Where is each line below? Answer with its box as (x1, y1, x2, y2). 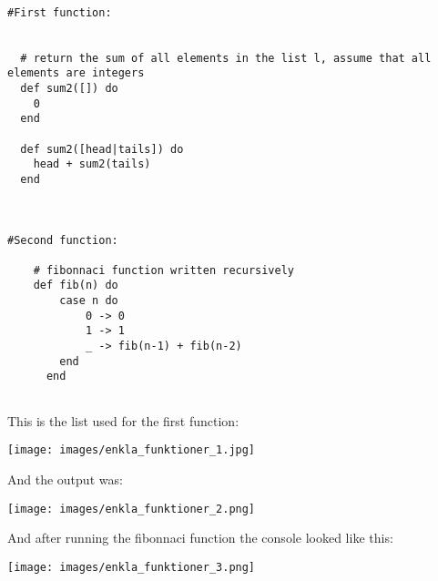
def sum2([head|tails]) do (20, 142, 184, 156)
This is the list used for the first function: (7, 411, 239, 430)
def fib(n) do (33, 279, 118, 292)
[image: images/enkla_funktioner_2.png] (7, 502, 256, 515)
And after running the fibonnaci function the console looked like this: (7, 528, 393, 547)
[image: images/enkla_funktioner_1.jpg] (7, 443, 256, 457)
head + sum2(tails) (33, 158, 151, 171)
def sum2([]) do (20, 81, 118, 95)
